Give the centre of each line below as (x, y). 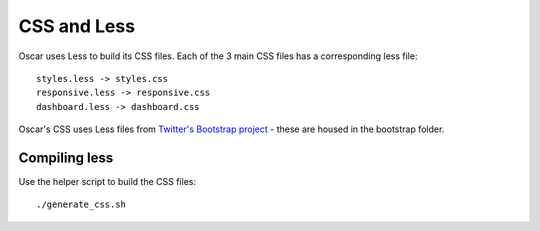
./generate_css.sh (81, 204)
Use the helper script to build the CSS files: (107, 182)
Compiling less (66, 157)
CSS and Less (76, 26)
